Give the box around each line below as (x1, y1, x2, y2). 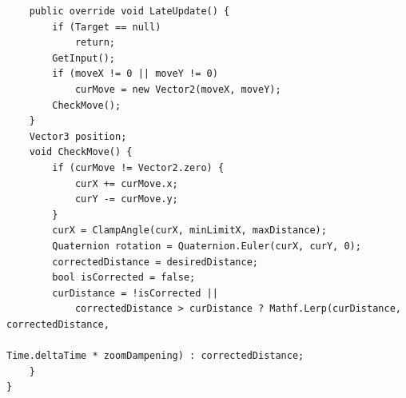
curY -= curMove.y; (74, 193, 178, 205)
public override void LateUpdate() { (29, 6, 230, 17)
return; (74, 37, 116, 49)
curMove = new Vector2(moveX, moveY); (74, 83, 281, 95)
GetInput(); (52, 52, 116, 64)
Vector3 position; (29, 130, 127, 142)
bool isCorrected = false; (52, 272, 196, 284)
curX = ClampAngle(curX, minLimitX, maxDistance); (52, 225, 327, 237)
